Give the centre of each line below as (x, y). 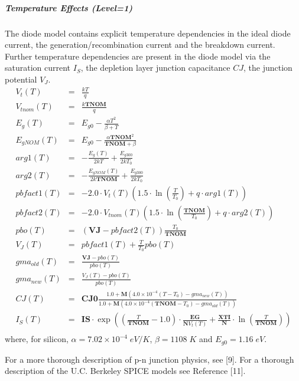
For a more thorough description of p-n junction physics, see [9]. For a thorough (149, 359)
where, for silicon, (37, 339)
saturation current (38, 68)
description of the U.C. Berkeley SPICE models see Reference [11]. (125, 371)
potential (21, 79)
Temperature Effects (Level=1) (69, 7)
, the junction (268, 68)
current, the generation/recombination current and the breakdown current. (140, 45)
